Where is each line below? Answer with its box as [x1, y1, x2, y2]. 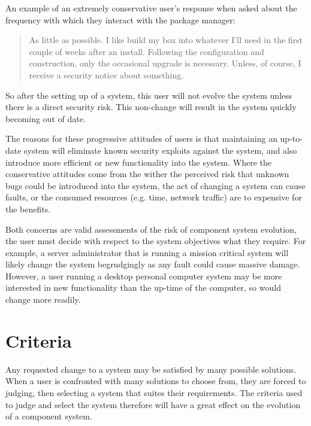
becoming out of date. [5, 112, 86, 124]
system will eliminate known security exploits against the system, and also [24, 144, 297, 156]
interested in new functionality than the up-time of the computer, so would [5, 281, 281, 294]
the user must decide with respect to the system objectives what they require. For [5, 235, 306, 247]
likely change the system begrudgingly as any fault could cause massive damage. [5, 258, 300, 270]
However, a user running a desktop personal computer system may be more [5, 269, 282, 282]
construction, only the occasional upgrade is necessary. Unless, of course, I [29, 57, 301, 69]
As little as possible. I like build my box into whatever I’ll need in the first [29, 34, 303, 46]
